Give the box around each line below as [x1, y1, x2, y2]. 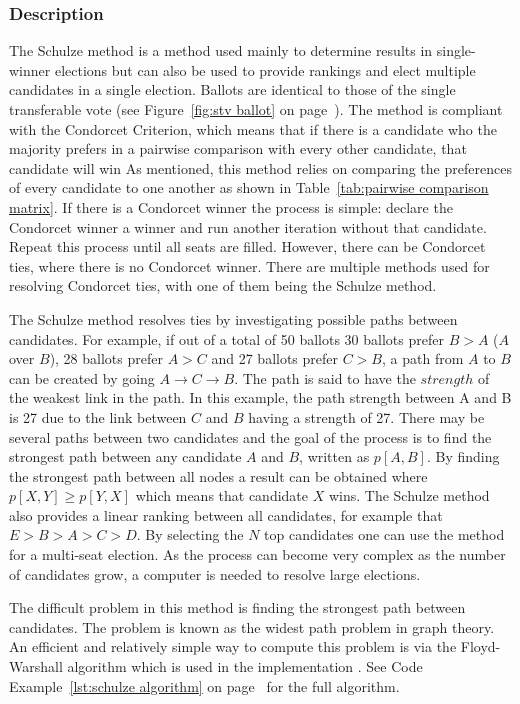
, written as [299, 446, 370, 467]
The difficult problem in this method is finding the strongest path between [9, 597, 466, 618]
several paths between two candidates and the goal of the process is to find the [9, 426, 492, 447]
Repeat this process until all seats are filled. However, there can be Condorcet [9, 236, 486, 257]
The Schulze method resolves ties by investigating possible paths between [9, 308, 458, 329]
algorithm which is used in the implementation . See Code [67, 656, 423, 677]
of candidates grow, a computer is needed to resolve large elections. [9, 563, 421, 584]
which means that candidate [135, 485, 309, 506]
